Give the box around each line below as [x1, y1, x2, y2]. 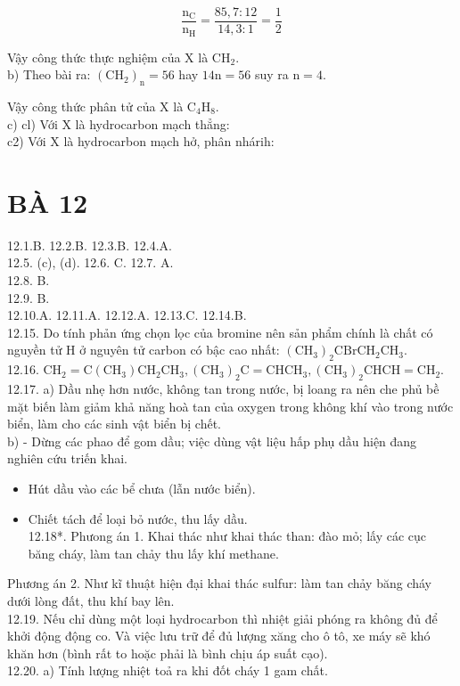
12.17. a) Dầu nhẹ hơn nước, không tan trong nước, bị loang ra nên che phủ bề [7, 379, 439, 397]
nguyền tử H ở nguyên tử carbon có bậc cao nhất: [7, 340, 280, 359]
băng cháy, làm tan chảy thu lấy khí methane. [28, 543, 279, 562]
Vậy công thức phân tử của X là [7, 96, 184, 115]
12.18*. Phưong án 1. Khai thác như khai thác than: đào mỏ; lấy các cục [28, 527, 427, 545]
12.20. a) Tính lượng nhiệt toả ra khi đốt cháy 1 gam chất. [7, 661, 328, 680]
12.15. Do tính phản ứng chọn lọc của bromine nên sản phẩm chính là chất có [7, 323, 433, 341]
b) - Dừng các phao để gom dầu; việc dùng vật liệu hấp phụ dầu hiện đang [7, 431, 417, 450]
